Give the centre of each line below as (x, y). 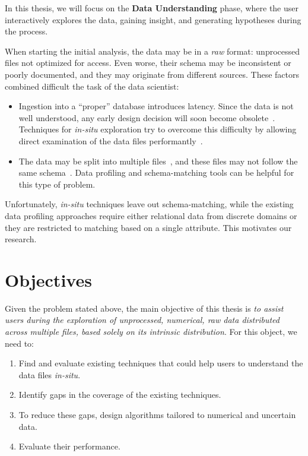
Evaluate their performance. (69, 446)
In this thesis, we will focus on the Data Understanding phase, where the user (152, 8)
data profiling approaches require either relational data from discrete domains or (151, 215)
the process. (26, 31)
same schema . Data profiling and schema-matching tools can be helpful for (156, 172)
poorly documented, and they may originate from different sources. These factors (152, 74)
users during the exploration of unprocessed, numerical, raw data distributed (142, 320)
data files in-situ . (50, 374)
